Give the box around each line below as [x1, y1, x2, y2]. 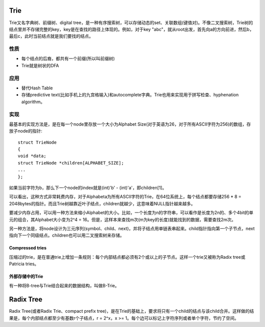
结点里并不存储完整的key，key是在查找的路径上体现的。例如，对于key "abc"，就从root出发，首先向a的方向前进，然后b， [9, 26, 254, 32]
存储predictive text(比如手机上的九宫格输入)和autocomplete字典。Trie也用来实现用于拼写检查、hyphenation [21, 92, 239, 98]
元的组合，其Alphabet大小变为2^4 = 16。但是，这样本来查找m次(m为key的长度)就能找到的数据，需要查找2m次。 [9, 217, 236, 222]
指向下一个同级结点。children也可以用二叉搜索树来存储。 [9, 232, 125, 238]
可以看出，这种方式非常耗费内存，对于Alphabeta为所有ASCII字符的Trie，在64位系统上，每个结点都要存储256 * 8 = [9, 194, 241, 200]
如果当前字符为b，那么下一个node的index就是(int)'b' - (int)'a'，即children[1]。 [9, 185, 167, 191]
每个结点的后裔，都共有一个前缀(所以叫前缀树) [21, 55, 115, 61]
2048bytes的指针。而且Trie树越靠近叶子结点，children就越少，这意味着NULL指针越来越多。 [9, 200, 196, 206]
